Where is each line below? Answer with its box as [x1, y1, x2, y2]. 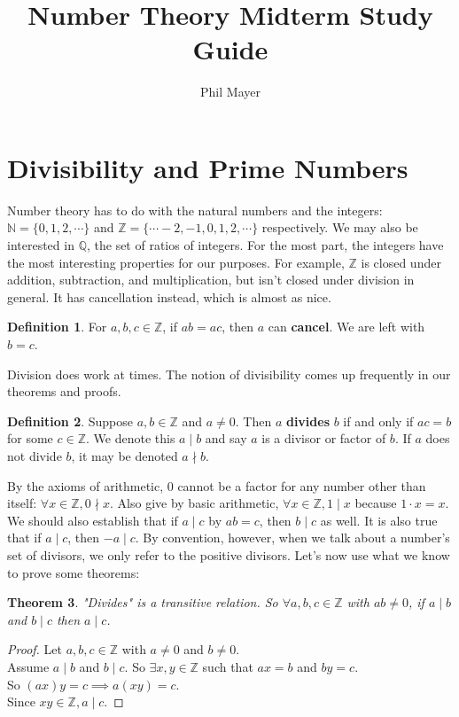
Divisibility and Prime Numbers [7, 149, 408, 185]
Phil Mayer [200, 82, 261, 101]
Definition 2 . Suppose [7, 411, 134, 430]
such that [202, 657, 253, 675]
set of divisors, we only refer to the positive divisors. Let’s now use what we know [7, 545, 450, 564]
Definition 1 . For [7, 317, 107, 336]
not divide [7, 446, 62, 464]
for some [7, 429, 53, 448]
